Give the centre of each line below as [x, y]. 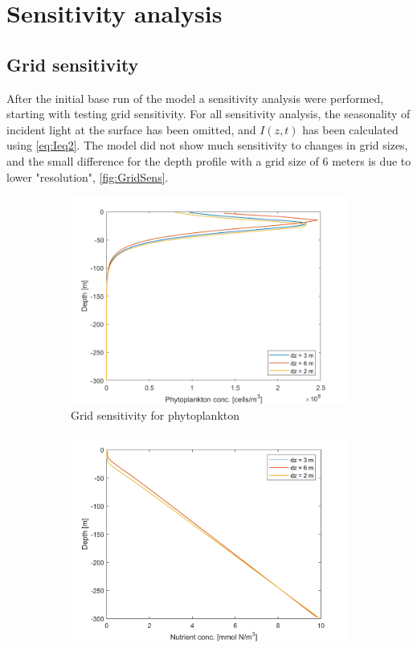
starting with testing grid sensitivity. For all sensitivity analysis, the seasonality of [208, 114]
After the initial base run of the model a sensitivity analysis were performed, [195, 98]
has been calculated [350, 129]
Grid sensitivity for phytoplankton [155, 414]
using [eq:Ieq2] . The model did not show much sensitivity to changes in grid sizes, [207, 145]
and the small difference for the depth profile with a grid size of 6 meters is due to [209, 160]
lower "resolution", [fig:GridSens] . [88, 176]
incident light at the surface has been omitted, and [131, 129]
